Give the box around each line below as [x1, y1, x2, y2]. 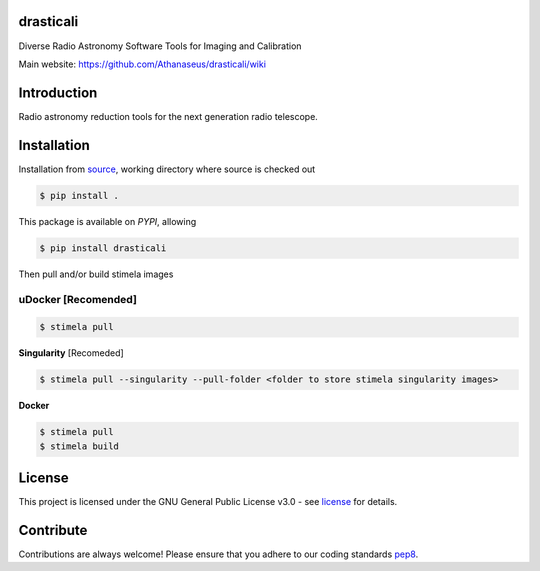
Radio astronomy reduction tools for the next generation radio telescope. [18, 110, 319, 122]
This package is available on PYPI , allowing [18, 215, 197, 227]
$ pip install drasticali [39, 242, 167, 254]
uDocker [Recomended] [18, 293, 137, 307]
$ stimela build [39, 440, 120, 452]
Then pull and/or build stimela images [18, 268, 174, 280]
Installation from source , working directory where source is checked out [18, 163, 316, 175]
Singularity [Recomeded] [18, 347, 124, 359]
